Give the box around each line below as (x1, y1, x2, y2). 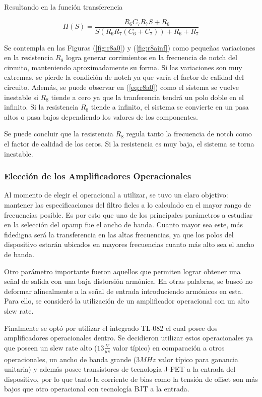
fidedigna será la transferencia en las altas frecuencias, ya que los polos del (4, 229, 234, 239)
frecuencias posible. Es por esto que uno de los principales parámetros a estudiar (4, 209, 253, 220)
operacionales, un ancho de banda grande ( (4, 354, 137, 364)
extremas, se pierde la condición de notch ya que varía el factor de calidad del (4, 72, 244, 82)
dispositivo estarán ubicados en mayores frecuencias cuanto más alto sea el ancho (4, 239, 254, 250)
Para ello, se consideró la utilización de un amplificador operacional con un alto (4, 295, 249, 306)
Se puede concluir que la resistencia (4, 128, 113, 139)
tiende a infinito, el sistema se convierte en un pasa (91, 102, 249, 112)
